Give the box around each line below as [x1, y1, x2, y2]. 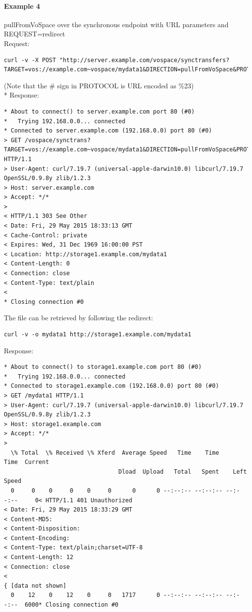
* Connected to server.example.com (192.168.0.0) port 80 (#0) [4, 127, 212, 134]
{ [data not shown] [4, 582, 66, 589]
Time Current [4, 459, 49, 466]
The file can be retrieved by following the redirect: [4, 313, 153, 323]
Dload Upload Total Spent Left [118, 468, 247, 475]
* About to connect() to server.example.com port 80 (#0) [4, 108, 195, 115]
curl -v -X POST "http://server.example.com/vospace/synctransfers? [4, 56, 230, 64]
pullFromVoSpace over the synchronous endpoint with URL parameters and [4, 19, 229, 29]
